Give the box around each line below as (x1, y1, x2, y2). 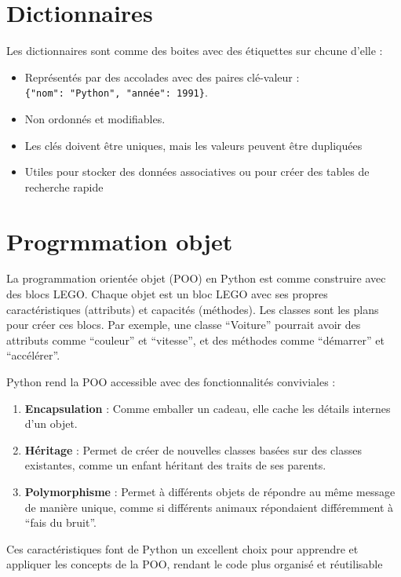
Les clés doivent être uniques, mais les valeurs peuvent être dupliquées (24, 137, 363, 153)
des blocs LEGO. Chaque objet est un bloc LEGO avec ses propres (6, 286, 328, 302)
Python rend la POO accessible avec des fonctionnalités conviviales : (6, 374, 336, 390)
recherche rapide (24, 178, 104, 195)
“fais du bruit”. (24, 514, 97, 531)
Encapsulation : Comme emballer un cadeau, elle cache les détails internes (24, 400, 391, 416)
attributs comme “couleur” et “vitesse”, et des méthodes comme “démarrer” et (6, 331, 385, 348)
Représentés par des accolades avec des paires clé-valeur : (24, 68, 300, 85)
